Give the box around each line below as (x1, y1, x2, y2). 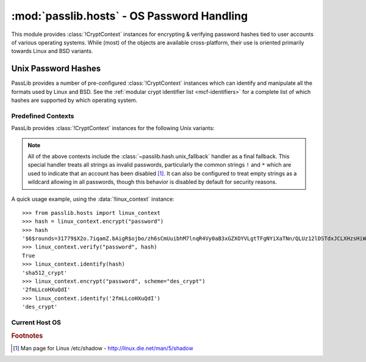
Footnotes (11, 331, 43, 340)
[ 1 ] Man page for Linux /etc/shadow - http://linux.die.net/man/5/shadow (13, 344, 193, 352)
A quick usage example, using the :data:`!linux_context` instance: (11, 195, 175, 203)
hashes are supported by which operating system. (11, 96, 138, 104)
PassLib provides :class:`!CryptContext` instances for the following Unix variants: (11, 125, 215, 132)
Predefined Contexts (11, 112, 74, 120)
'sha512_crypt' (22, 269, 68, 276)
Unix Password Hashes (11, 63, 101, 74)
